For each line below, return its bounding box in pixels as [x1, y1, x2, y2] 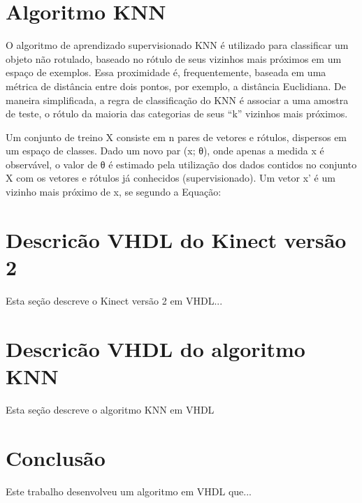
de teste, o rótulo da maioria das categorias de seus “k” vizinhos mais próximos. [6, 106, 348, 121]
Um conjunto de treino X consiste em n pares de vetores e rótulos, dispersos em [6, 129, 347, 144]
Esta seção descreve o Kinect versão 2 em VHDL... [6, 293, 223, 307]
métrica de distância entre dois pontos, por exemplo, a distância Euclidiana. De [6, 78, 346, 93]
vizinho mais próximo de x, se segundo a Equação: [6, 184, 222, 199]
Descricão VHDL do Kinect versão [6, 225, 347, 254]
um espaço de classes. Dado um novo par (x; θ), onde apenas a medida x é [6, 143, 324, 158]
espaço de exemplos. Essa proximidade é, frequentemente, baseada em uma [6, 65, 326, 80]
